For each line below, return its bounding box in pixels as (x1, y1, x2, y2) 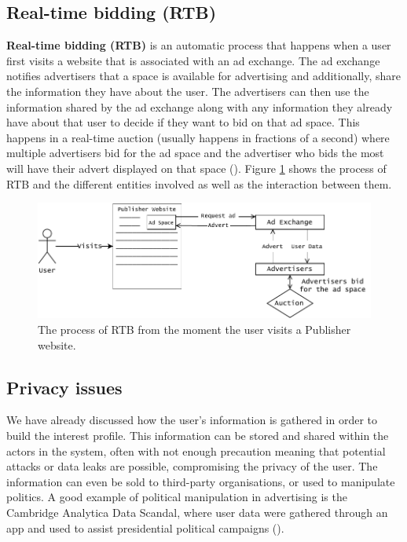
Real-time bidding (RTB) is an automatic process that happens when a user (6, 37, 391, 53)
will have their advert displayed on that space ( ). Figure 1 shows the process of (6, 159, 387, 176)
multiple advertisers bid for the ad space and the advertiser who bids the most (6, 145, 384, 161)
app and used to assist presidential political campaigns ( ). (6, 519, 284, 536)
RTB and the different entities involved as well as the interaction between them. (6, 175, 392, 192)
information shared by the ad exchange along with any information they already (6, 98, 393, 115)
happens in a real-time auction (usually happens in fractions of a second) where (6, 129, 390, 145)
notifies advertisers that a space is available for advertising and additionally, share (6, 68, 401, 84)
